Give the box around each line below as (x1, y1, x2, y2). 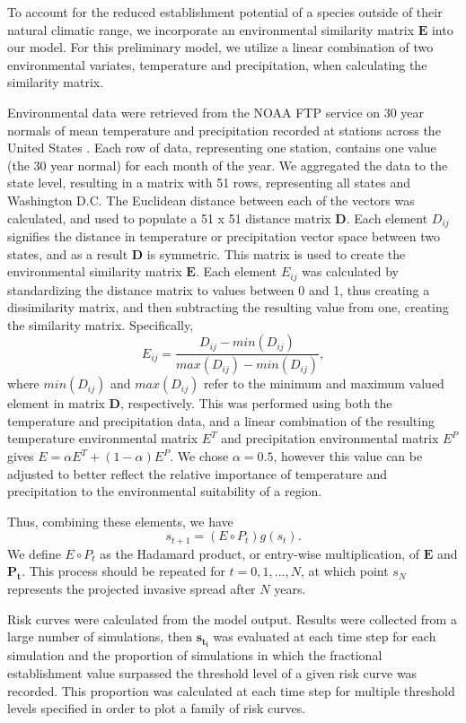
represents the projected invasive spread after (7, 579, 256, 598)
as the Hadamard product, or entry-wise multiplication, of (100, 544, 420, 562)
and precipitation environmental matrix (221, 429, 439, 448)
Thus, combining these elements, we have (7, 511, 233, 530)
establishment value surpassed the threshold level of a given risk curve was (7, 663, 418, 682)
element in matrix (7, 394, 105, 413)
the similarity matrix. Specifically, (7, 315, 194, 334)
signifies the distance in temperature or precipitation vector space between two (7, 226, 440, 245)
